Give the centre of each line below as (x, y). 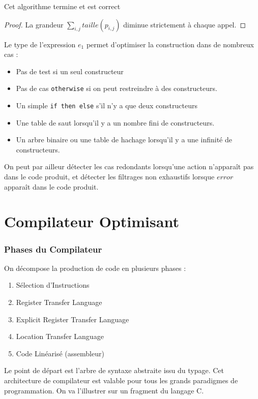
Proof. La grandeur (34, 24)
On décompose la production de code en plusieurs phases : (95, 268)
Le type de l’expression (40, 44)
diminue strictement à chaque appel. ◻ (185, 24)
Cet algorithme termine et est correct (62, 6)
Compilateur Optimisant (92, 221)
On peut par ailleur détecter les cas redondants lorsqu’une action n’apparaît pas (129, 166)
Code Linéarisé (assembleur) (60, 353)
